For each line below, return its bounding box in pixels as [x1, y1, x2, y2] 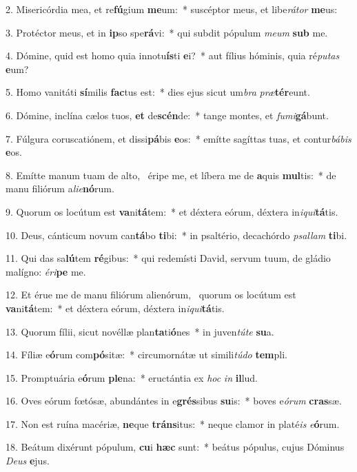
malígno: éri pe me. [6, 264, 86, 278]
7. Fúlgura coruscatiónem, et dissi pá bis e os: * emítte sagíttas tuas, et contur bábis [6, 131, 351, 145]
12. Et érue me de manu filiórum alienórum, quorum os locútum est [6, 287, 296, 302]
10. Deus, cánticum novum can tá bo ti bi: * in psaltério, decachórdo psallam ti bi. [6, 227, 347, 242]
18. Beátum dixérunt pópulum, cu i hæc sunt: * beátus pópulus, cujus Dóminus [6, 440, 345, 454]
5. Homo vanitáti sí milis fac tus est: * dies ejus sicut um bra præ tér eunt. [6, 85, 310, 99]
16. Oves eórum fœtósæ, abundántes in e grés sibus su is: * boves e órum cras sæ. [6, 393, 342, 408]
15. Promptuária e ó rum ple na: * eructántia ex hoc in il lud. [6, 370, 258, 384]
